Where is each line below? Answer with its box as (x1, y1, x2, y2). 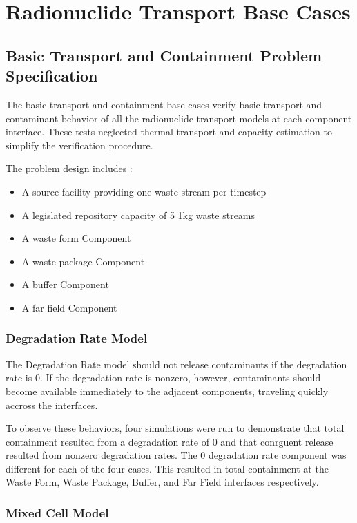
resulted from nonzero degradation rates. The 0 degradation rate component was (6, 448, 347, 462)
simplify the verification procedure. (6, 137, 153, 152)
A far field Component (21, 300, 117, 314)
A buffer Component (21, 277, 109, 292)
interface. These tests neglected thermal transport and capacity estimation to (6, 124, 333, 139)
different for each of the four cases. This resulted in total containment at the (6, 461, 329, 475)
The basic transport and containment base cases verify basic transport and (6, 97, 322, 111)
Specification (6, 65, 98, 86)
